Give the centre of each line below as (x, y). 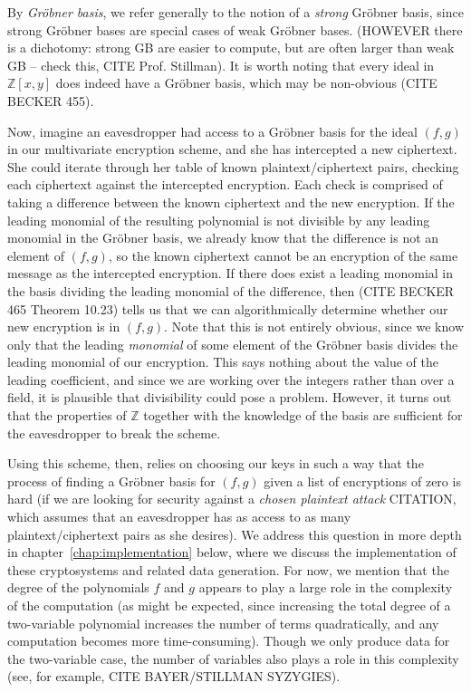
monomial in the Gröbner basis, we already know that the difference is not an (223, 238)
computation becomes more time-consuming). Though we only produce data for (229, 641)
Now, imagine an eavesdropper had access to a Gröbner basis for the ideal (212, 131)
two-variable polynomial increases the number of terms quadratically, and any (223, 623)
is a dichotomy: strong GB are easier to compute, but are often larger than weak (231, 48)
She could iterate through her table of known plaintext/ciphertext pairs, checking (233, 166)
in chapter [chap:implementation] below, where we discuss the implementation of (232, 552)
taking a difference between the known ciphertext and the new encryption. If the (231, 202)
